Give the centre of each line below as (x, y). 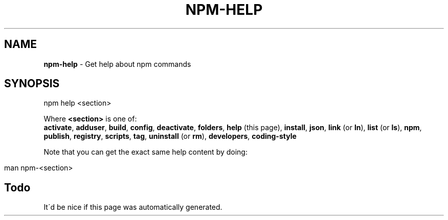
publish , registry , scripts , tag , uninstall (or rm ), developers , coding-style (170, 136)
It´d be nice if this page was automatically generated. (133, 207)
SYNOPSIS (32, 84)
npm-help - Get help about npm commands (117, 64)
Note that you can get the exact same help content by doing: (145, 152)
